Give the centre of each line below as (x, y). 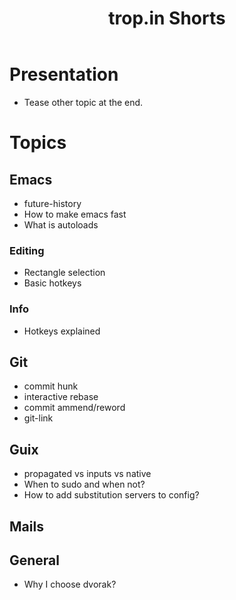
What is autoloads (61, 224)
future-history (52, 203)
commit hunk (51, 386)
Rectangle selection (64, 273)
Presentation (64, 74)
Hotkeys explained (62, 331)
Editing (27, 250)
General (35, 560)
